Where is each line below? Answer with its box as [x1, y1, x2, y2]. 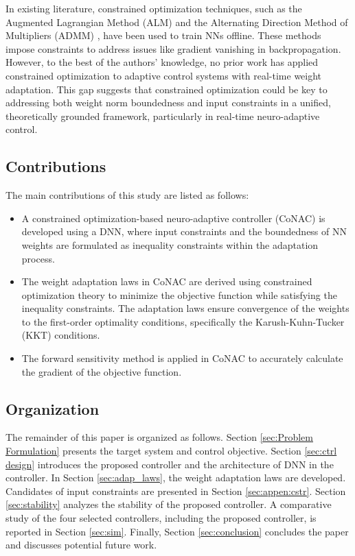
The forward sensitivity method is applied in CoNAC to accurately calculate [21, 351, 343, 365]
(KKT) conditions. [21, 328, 100, 342]
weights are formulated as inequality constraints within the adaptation [21, 237, 319, 252]
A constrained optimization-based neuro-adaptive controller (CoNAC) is [21, 210, 325, 225]
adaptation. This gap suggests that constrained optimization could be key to [5, 82, 328, 96]
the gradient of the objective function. [21, 364, 182, 378]
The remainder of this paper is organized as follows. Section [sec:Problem [5, 430, 313, 444]
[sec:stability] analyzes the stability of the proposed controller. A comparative [5, 497, 332, 511]
